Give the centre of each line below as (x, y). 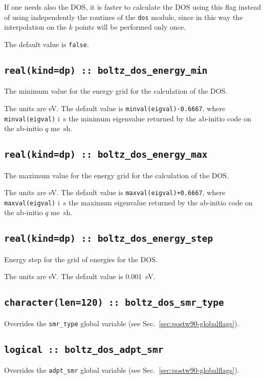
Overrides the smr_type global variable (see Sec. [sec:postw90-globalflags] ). (122, 323)
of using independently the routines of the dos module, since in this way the (124, 17)
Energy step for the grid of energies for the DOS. (81, 259)
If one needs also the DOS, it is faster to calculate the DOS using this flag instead (133, 7)
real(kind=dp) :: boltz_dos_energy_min (106, 70)
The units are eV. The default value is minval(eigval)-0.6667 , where (115, 108)
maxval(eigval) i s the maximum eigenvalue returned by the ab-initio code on (128, 202)
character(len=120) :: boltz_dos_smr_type (114, 303)
